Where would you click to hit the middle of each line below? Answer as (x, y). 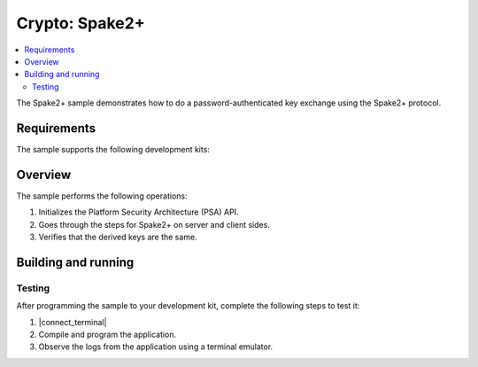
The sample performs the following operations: (102, 196)
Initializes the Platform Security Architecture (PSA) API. (139, 212)
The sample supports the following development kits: (113, 150)
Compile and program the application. (108, 335)
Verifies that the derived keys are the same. (118, 237)
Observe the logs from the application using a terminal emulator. (156, 347)
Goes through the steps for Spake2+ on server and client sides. (154, 224)
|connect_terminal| (73, 322)
